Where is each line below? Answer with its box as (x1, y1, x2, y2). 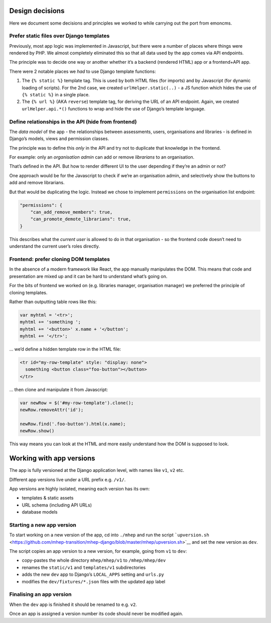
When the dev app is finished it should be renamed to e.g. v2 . (9, 601, 138, 607)
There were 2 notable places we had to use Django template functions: (9, 68, 156, 74)
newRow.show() (20, 428, 55, 434)
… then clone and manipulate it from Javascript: (9, 387, 108, 393)
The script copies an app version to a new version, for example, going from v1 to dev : (9, 548, 187, 554)
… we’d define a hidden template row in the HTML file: (9, 346, 121, 352)
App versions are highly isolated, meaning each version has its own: (9, 486, 150, 491)
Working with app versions (9, 454, 95, 463)
